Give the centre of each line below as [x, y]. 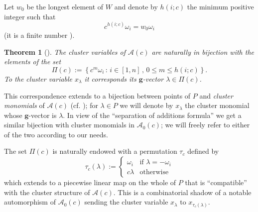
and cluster [216, 95]
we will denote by [146, 105]
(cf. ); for [84, 105]
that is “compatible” [216, 182]
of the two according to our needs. [56, 134]
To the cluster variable [38, 78]
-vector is [43, 115]
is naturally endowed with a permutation [115, 151]
